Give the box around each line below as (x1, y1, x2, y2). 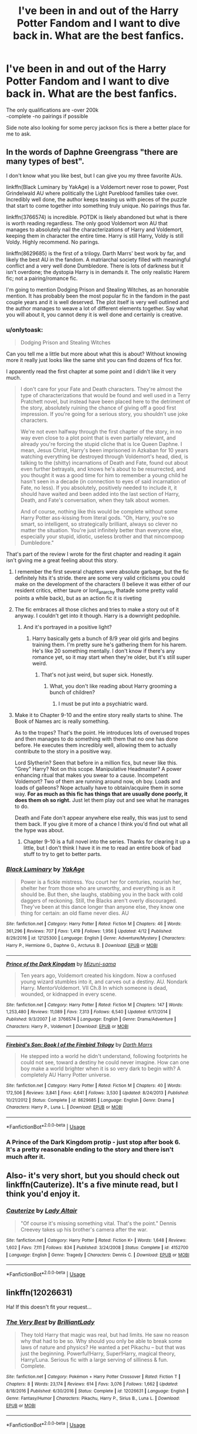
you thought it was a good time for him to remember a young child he (20, 472, 188, 479)
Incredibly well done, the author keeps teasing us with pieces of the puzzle (6, 195, 188, 203)
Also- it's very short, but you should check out (6, 1171, 180, 1181)
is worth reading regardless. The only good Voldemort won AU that (6, 219, 168, 226)
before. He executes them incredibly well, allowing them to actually (14, 741, 177, 749)
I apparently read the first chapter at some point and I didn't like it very (6, 368, 176, 375)
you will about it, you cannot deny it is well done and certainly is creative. (6, 311, 183, 318)
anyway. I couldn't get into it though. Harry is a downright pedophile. (14, 612, 181, 619)
